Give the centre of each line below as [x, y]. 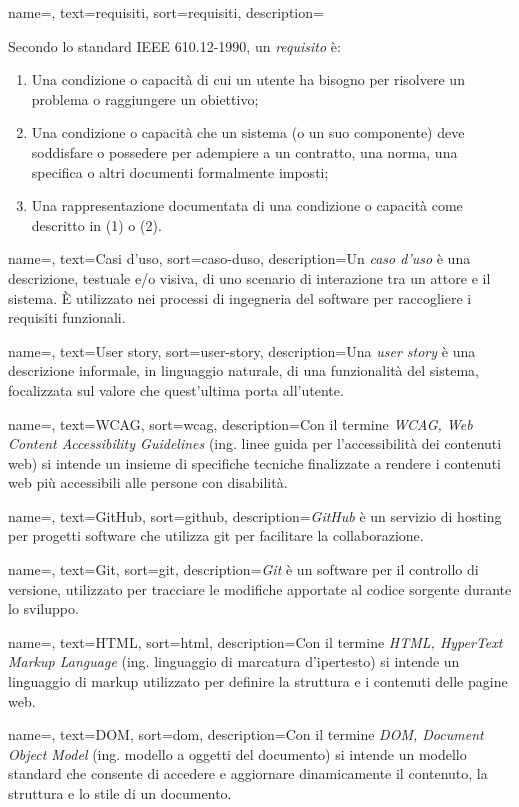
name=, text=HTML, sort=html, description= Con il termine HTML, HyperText [255, 641]
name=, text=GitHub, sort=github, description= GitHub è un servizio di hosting [255, 515]
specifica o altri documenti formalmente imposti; [180, 171]
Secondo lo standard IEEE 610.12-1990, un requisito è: [174, 45]
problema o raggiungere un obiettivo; [145, 98]
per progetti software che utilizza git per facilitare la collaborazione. [216, 535]
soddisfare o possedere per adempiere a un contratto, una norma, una [244, 151]
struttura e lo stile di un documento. [120, 793]
